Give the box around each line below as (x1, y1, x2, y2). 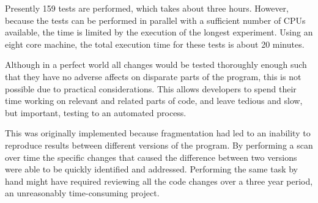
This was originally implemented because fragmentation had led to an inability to (5, 127, 311, 139)
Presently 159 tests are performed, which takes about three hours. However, (5, 2, 289, 14)
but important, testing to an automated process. (5, 106, 187, 119)
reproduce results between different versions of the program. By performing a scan (5, 138, 313, 151)
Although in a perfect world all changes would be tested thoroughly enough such (5, 58, 307, 71)
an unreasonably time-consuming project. (5, 186, 160, 199)
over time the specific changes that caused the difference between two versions (5, 150, 297, 163)
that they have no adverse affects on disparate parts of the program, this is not (5, 70, 301, 83)
